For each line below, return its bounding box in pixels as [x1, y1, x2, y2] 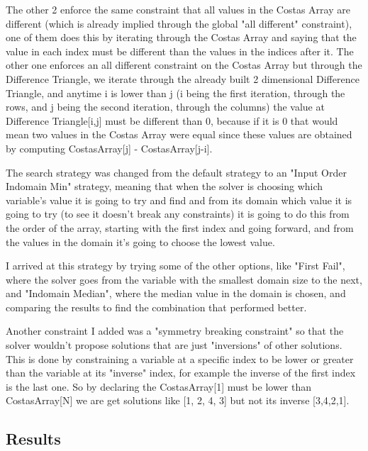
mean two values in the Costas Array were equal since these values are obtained [6, 127, 352, 142]
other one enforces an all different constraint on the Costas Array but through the [6, 57, 362, 72]
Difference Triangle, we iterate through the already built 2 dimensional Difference [6, 71, 359, 86]
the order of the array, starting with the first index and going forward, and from [6, 220, 354, 235]
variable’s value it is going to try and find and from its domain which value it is [6, 192, 352, 207]
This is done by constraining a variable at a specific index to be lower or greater [6, 351, 354, 366]
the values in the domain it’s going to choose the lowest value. [6, 234, 275, 249]
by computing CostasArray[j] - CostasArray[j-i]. [6, 140, 213, 155]
